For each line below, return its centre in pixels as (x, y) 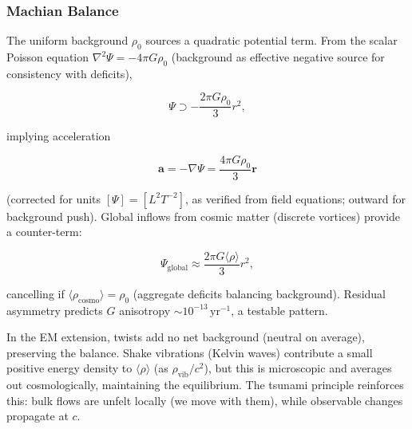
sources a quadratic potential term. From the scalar (271, 40)
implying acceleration (59, 136)
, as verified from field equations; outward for (295, 198)
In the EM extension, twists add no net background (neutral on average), (186, 337)
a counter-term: (44, 232)
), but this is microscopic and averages (298, 368)
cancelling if (36, 293)
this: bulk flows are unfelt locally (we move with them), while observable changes (205, 400)
